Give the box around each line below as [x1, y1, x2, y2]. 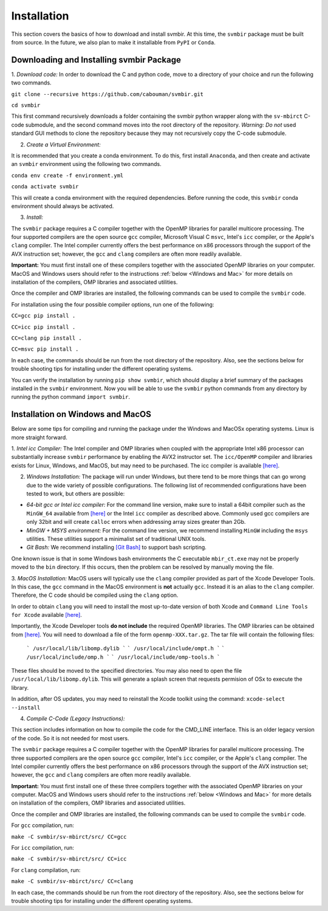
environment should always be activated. [11, 202, 114, 210]
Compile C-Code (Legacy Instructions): [26, 715, 125, 722]
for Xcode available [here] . [11, 611, 82, 619]
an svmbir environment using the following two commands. [11, 160, 162, 168]
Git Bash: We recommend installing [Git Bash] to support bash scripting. [26, 544, 207, 551]
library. [11, 684, 29, 691]
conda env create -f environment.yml [11, 172, 124, 179]
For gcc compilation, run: [11, 822, 74, 829]
